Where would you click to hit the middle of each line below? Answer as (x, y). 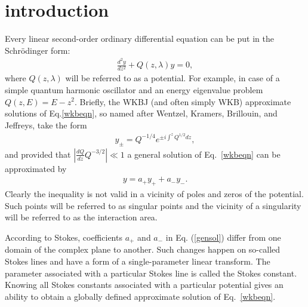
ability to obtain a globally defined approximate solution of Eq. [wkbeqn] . (140, 296)
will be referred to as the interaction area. (81, 217)
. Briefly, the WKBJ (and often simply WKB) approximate (183, 101)
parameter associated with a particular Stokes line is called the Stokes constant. (151, 273)
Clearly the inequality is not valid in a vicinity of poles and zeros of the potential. (154, 194)
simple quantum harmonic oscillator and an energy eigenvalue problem (134, 89)
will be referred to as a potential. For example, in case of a (173, 78)
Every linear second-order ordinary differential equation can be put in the (139, 39)
